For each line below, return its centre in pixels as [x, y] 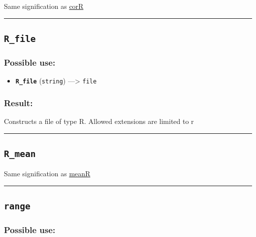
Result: [18, 102]
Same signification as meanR [47, 174]
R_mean [20, 154]
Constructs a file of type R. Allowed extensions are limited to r [99, 121]
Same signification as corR [44, 6]
